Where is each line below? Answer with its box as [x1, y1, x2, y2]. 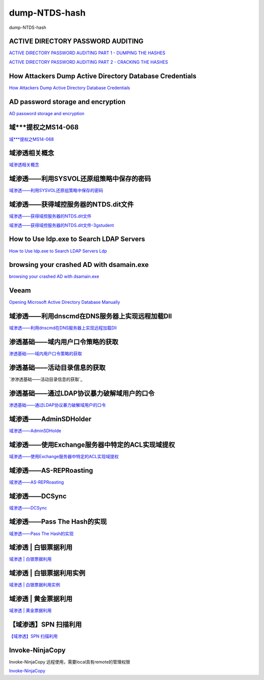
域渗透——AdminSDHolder [9, 414, 91, 423]
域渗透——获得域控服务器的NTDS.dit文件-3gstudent [9, 222, 114, 228]
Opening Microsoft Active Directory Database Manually [9, 299, 120, 305]
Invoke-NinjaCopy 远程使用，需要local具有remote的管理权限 [9, 659, 131, 665]
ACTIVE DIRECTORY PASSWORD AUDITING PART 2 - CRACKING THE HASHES [9, 59, 168, 65]
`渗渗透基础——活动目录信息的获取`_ [9, 376, 83, 382]
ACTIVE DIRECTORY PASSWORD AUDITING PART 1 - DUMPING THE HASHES [9, 50, 166, 56]
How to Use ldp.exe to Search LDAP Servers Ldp [9, 248, 107, 254]
